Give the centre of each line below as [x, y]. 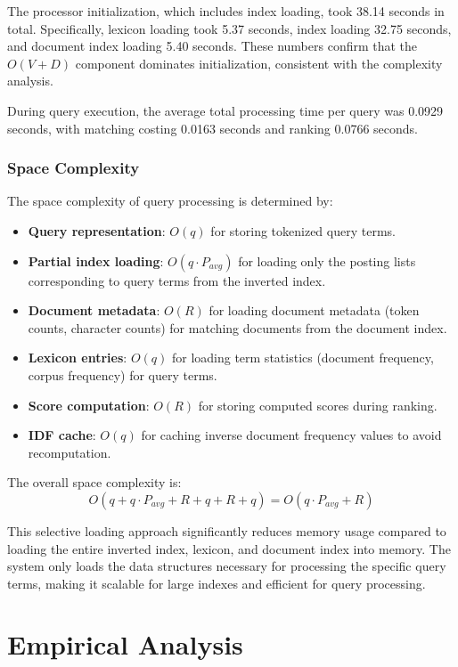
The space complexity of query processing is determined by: [170, 201]
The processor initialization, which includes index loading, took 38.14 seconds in [226, 11]
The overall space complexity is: [94, 482]
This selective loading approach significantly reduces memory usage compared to [227, 530]
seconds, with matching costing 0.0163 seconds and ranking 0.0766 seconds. [213, 128]
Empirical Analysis [125, 644]
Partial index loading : [96, 260]
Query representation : [97, 230]
